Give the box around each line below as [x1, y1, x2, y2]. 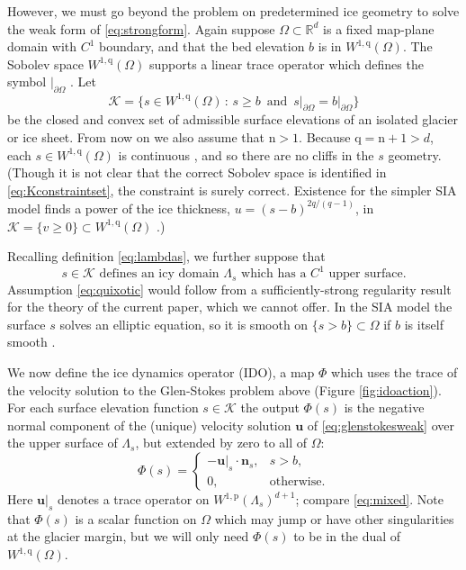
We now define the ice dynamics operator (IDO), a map [7, 363, 315, 382]
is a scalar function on [75, 509, 197, 528]
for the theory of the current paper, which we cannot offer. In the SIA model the [7, 297, 453, 316]
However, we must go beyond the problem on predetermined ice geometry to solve [7, 2, 460, 20]
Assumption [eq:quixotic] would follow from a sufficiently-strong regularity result [7, 279, 452, 298]
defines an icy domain [99, 267, 220, 281]
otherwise [269, 475, 322, 488]
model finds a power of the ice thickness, [7, 198, 230, 217]
